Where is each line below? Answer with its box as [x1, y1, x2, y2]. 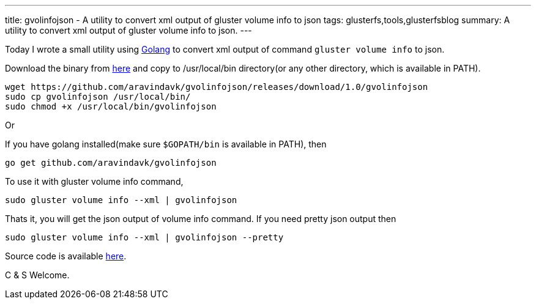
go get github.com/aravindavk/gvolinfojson [5, 158, 217, 168]
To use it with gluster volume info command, [5, 176, 184, 187]
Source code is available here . [5, 251, 127, 261]
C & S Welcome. [5, 270, 70, 280]
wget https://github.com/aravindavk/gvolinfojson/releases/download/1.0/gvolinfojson [5, 82, 428, 92]
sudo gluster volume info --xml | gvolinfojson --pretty [5, 232, 284, 242]
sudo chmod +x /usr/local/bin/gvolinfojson [5, 102, 217, 111]
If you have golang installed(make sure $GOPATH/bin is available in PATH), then [5, 139, 327, 149]
